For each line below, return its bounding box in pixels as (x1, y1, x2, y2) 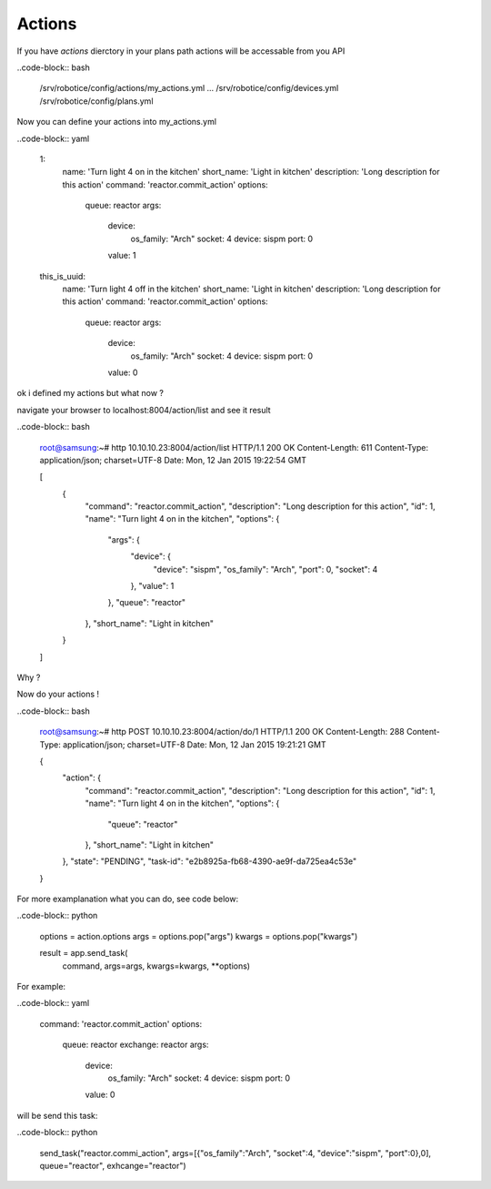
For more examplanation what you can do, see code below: (16, 893, 239, 905)
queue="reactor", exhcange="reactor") (39, 1160, 186, 1171)
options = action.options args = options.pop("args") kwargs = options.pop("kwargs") (39, 930, 358, 941)
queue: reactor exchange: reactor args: (62, 1039, 209, 1051)
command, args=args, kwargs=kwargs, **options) (62, 960, 250, 971)
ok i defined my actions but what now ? (16, 388, 164, 399)
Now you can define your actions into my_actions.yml (16, 117, 217, 127)
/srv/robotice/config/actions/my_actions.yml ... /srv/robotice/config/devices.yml (39, 83, 339, 94)
